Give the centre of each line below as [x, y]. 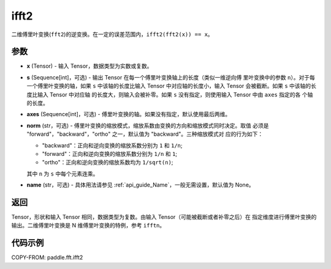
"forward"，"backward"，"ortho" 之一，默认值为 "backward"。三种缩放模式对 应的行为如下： [145, 134]
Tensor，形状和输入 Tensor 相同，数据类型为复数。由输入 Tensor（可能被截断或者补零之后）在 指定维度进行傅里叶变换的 [164, 217]
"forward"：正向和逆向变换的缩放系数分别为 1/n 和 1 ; [110, 153]
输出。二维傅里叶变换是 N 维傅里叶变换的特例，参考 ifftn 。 [88, 226]
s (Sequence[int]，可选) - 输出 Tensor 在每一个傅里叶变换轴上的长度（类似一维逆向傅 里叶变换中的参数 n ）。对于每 [171, 77]
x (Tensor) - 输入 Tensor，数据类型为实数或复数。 [89, 66]
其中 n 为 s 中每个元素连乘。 [63, 174]
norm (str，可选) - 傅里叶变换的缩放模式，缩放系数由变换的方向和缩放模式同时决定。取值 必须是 [148, 125]
